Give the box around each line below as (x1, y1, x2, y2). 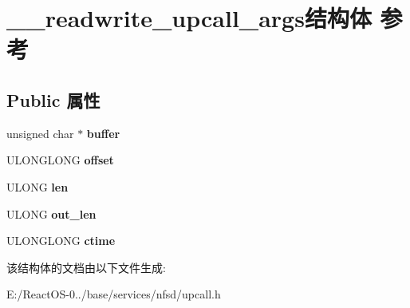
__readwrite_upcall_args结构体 (6, 2, 372, 34)
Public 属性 (6, 87, 101, 112)
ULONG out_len (6, 205, 97, 222)
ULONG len (6, 178, 69, 195)
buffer (86, 124, 120, 141)
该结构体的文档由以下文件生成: (6, 259, 166, 275)
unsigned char (6, 124, 74, 141)
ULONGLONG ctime (6, 232, 116, 249)
